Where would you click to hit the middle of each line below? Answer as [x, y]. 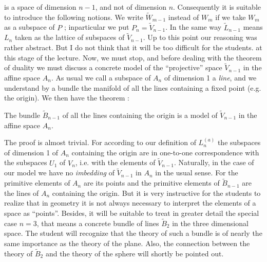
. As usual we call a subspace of [101, 78]
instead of [184, 17]
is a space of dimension [40, 7]
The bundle [22, 115]
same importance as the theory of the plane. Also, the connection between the [127, 243]
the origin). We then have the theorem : [67, 98]
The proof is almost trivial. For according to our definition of [100, 142]
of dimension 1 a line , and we [210, 78]
